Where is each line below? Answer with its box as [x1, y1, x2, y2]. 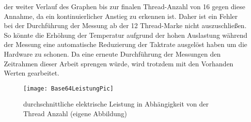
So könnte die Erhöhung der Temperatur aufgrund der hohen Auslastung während [4, 30, 248, 40]
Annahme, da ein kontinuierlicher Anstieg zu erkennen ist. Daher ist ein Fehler [4, 11, 238, 21]
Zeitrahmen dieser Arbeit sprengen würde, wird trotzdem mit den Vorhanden [4, 58, 234, 68]
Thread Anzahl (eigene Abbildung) [23, 108, 127, 118]
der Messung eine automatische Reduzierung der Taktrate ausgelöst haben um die [4, 39, 247, 49]
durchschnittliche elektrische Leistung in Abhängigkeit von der [23, 99, 209, 109]
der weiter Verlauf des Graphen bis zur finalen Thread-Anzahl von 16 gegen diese [4, 1, 245, 11]
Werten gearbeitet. [4, 68, 60, 78]
